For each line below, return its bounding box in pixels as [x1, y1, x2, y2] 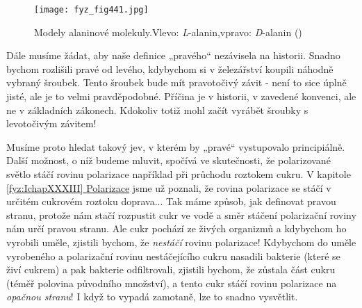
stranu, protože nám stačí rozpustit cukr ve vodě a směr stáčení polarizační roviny [6, 207, 356, 222]
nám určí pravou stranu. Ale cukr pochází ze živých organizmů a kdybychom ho [6, 221, 347, 236]
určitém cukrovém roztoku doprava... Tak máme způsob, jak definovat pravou [6, 194, 336, 209]
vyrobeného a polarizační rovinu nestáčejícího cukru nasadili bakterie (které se [6, 248, 340, 263]
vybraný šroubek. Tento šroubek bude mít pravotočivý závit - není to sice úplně [6, 75, 347, 90]
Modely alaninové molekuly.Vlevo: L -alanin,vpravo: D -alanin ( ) [34, 24, 302, 39]
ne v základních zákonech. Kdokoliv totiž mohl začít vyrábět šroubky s [6, 102, 308, 117]
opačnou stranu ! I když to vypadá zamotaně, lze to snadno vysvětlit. [6, 289, 298, 304]
